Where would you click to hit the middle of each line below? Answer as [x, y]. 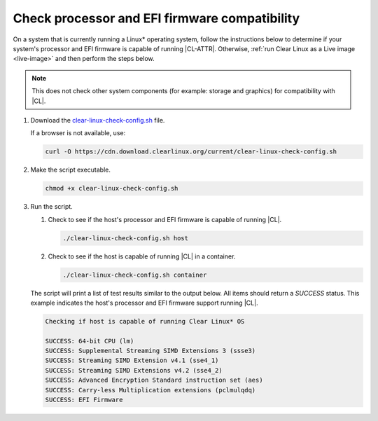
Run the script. [51, 207]
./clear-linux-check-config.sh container [135, 275]
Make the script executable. [71, 170]
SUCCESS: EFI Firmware [84, 400]
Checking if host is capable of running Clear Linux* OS [145, 321]
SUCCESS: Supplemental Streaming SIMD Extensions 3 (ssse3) [150, 351]
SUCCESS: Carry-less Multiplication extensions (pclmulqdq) [150, 390]
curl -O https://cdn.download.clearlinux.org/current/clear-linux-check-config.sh [191, 152]
